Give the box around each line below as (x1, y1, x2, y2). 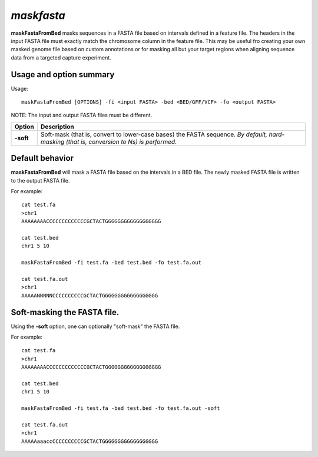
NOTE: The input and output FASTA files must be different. (11, 112, 153, 119)
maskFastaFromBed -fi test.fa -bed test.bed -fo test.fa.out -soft (21, 405, 220, 412)
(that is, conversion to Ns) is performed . (65, 137, 177, 145)
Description (40, 122, 75, 131)
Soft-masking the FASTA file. (11, 307, 120, 317)
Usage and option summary (11, 69, 115, 80)
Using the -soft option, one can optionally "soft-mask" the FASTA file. (11, 323, 180, 330)
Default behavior (11, 153, 74, 163)
